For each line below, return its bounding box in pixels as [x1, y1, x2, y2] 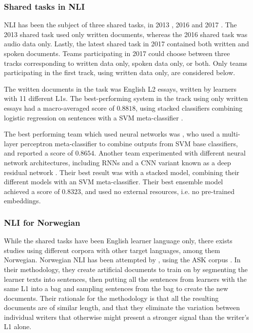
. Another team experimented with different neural [94, 148, 246, 158]
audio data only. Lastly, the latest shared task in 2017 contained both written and [4, 39, 249, 49]
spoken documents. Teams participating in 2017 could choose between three [4, 48, 230, 58]
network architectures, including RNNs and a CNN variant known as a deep [4, 157, 231, 167]
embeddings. [4, 196, 41, 206]
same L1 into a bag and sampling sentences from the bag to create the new [4, 283, 228, 294]
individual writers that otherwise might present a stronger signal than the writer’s [4, 312, 249, 322]
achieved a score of [4, 186, 60, 196]
